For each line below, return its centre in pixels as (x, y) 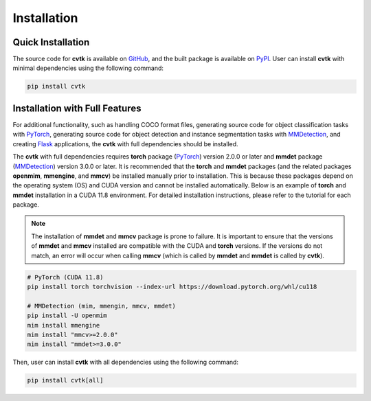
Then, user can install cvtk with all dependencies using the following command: (126, 362)
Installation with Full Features (77, 108)
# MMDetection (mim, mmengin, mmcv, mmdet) (102, 306)
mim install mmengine (64, 325)
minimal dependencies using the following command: (88, 68)
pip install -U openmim (67, 316)
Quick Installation (51, 42)
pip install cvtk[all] (65, 380)
